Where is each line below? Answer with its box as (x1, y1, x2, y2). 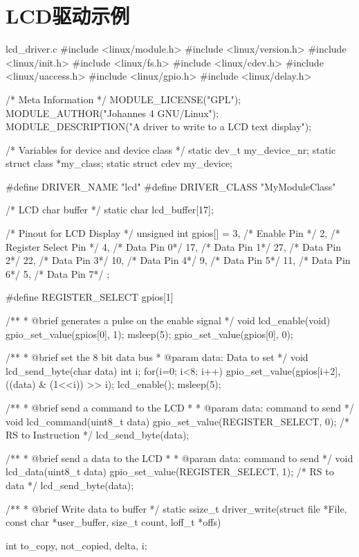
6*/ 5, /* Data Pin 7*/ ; (6, 266, 110, 281)
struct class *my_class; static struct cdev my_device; (6, 156, 232, 170)
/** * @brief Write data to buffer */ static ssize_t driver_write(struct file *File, (6, 501, 347, 515)
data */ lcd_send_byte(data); (6, 477, 134, 492)
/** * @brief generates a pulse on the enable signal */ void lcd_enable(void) (6, 313, 331, 328)
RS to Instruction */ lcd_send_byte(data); (6, 427, 190, 442)
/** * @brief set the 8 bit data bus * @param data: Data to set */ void (6, 350, 309, 364)
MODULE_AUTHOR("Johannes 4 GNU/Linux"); (6, 105, 219, 120)
